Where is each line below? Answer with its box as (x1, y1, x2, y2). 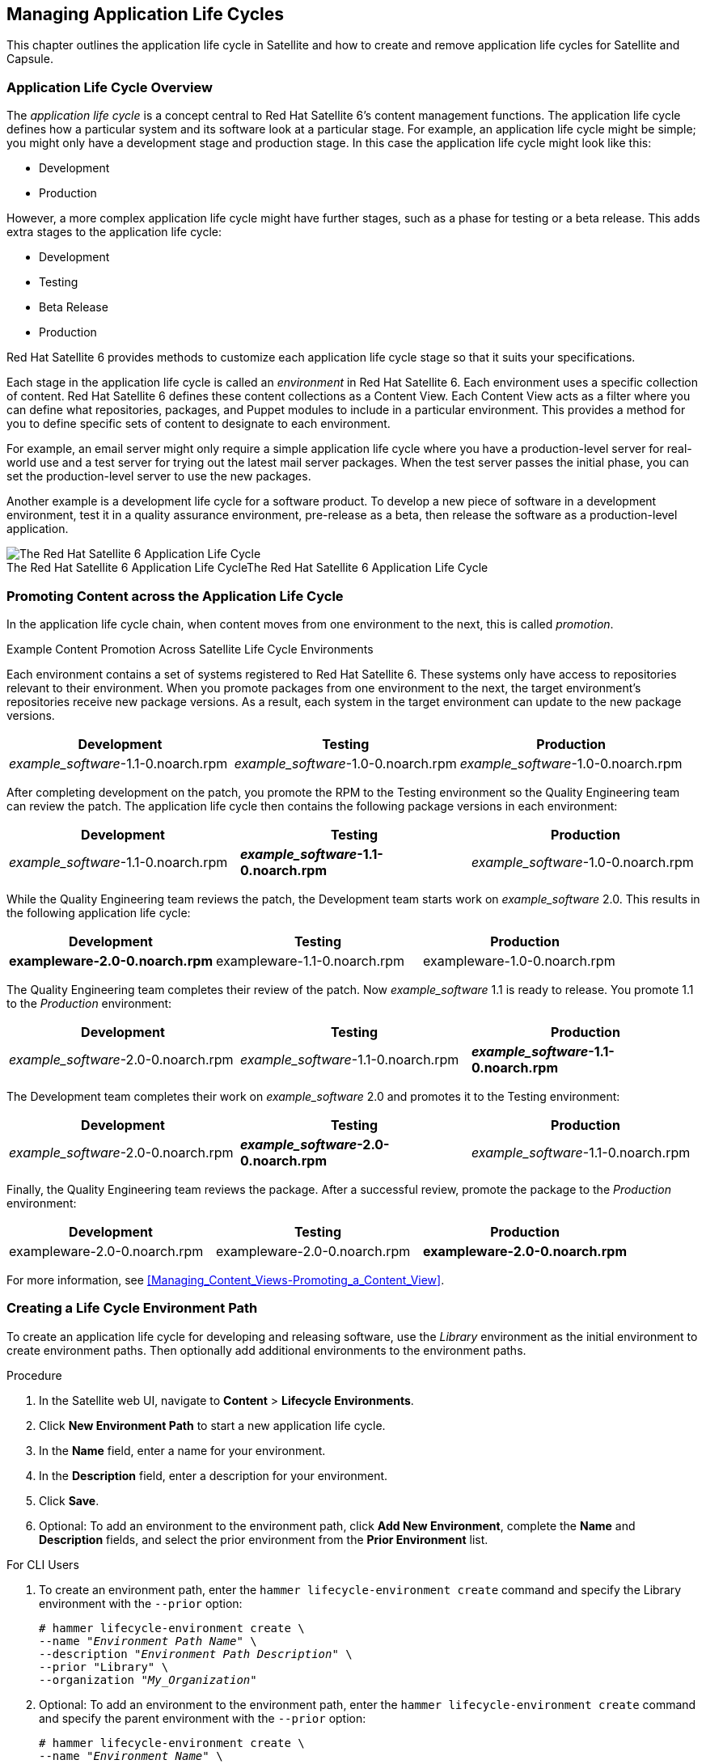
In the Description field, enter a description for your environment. (39, 1468, 388, 1483)
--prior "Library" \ (39, 1660, 169, 1673)
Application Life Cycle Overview (6, 78, 213, 95)
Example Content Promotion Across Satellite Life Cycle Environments (6, 641, 374, 656)
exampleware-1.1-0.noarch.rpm (216, 952, 405, 969)
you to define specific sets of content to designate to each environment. (6, 417, 391, 431)
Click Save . (39, 1493, 99, 1508)
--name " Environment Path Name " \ (39, 1634, 257, 1648)
